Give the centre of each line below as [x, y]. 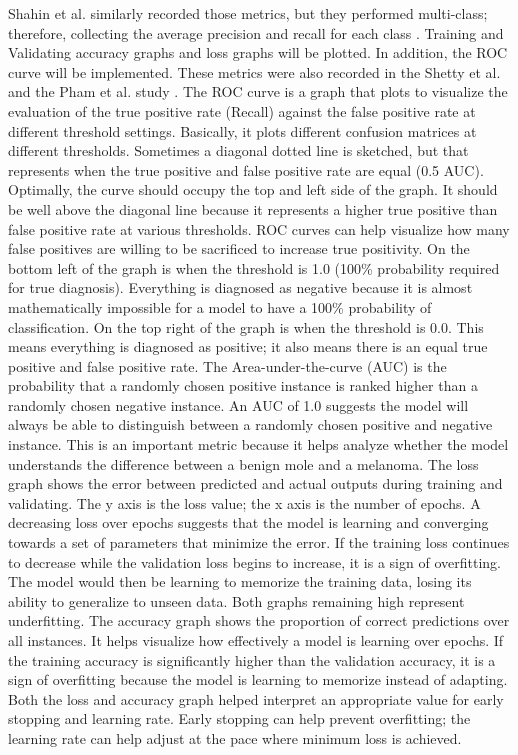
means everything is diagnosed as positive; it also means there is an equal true [248, 346]
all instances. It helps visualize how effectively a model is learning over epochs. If [256, 640]
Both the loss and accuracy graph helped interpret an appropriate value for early [256, 698]
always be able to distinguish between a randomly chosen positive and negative [250, 424]
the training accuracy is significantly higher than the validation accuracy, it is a [252, 659]
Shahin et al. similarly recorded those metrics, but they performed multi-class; [248, 13]
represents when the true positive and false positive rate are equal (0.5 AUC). [246, 169]
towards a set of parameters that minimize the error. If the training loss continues [259, 542]
